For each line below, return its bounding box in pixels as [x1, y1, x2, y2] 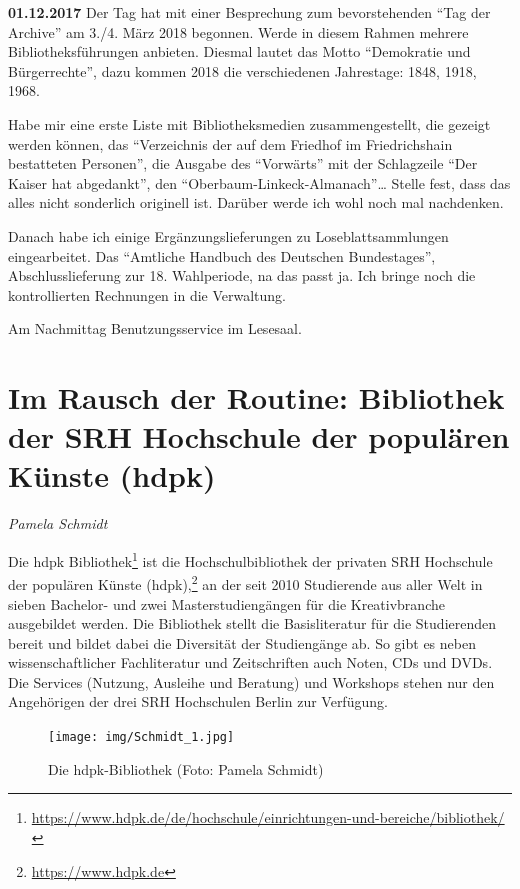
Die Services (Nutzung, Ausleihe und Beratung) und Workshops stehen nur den [8, 671, 495, 692]
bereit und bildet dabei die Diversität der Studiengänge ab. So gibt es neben [8, 632, 476, 653]
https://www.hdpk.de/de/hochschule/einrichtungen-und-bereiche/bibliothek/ [31, 807, 505, 828]
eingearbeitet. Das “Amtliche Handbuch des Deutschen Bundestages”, [8, 245, 436, 266]
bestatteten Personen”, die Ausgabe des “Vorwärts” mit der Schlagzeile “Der [8, 153, 478, 174]
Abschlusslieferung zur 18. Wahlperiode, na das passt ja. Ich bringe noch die [8, 265, 476, 286]
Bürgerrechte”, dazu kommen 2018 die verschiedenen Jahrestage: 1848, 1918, [8, 60, 477, 81]
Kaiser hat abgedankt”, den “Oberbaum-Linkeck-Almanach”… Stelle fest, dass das [8, 172, 511, 193]
